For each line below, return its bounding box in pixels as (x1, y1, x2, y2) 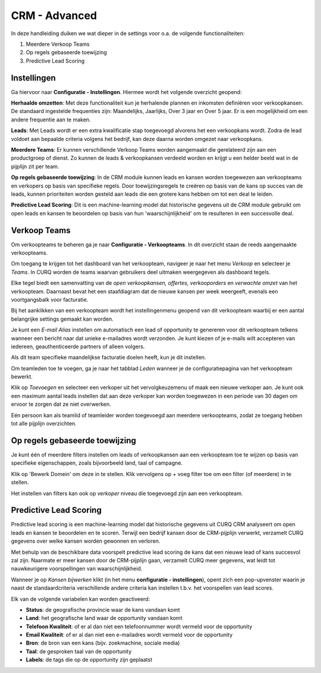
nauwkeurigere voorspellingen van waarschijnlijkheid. (11, 565, 143, 572)
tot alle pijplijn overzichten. (11, 420, 77, 427)
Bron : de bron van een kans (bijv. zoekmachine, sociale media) (26, 640, 180, 647)
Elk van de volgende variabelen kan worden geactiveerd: (11, 595, 150, 602)
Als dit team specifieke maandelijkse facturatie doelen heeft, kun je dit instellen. (11, 354, 206, 361)
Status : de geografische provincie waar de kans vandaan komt (26, 606, 181, 613)
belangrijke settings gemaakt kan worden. (11, 315, 114, 323)
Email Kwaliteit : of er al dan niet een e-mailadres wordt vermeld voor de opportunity (26, 631, 233, 638)
